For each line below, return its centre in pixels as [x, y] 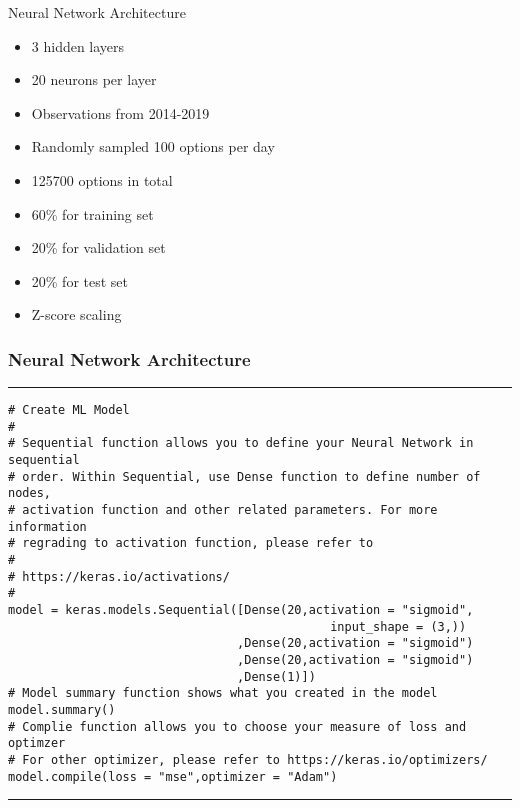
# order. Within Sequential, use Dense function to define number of [244, 476]
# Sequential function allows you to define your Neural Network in [241, 443]
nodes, [29, 493]
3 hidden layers [78, 45]
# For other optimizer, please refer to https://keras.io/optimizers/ [248, 759]
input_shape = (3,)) [398, 626]
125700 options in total [102, 179]
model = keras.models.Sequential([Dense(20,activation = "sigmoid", [241, 610]
